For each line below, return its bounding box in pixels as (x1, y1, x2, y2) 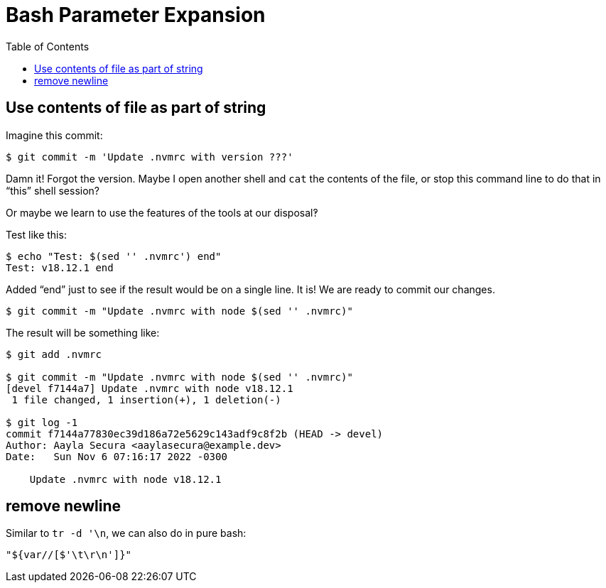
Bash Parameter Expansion (6, 3, 266, 27)
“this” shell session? (6, 184, 100, 197)
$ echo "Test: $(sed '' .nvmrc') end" (6, 250, 222, 262)
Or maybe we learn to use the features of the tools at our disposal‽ (6, 206, 318, 219)
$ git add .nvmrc (6, 348, 102, 360)
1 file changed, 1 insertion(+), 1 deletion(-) (11, 393, 281, 405)
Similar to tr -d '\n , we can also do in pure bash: (6, 527, 247, 540)
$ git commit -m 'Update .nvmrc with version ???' (6, 151, 293, 163)
